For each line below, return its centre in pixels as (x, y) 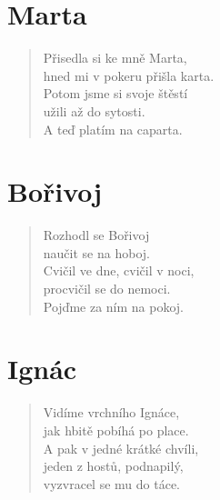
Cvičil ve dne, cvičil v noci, (119, 270)
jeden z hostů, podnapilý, (113, 466)
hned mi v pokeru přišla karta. (129, 75)
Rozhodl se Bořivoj (96, 235)
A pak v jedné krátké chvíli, (121, 448)
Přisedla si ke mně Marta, (115, 58)
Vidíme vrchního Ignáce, (111, 412)
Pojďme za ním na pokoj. (114, 306)
